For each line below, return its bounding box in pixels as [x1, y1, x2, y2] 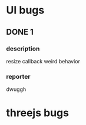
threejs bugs [6, 106, 70, 120]
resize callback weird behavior [6, 58, 81, 65]
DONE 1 [6, 27, 34, 37]
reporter [6, 72, 31, 80]
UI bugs [6, 4, 45, 17]
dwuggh [6, 86, 27, 93]
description [6, 45, 40, 53]
